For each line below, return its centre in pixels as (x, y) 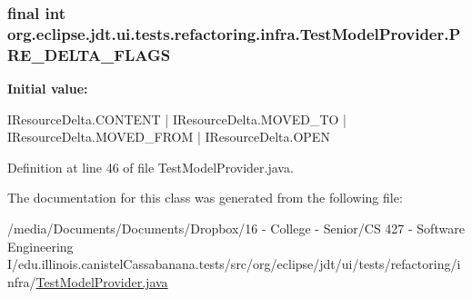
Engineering (40, 246)
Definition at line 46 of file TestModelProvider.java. (151, 167)
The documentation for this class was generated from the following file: (205, 198)
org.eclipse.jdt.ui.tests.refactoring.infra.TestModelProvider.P (234, 33)
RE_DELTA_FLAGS (89, 54)
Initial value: (48, 89)
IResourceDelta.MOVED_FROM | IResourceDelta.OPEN (169, 137)
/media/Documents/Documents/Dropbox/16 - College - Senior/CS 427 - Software (236, 228)
